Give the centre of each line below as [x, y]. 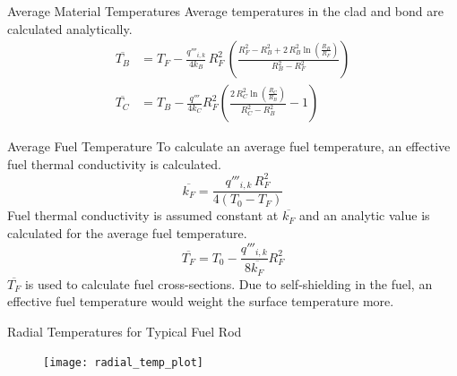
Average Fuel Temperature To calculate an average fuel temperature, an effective [229, 146]
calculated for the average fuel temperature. [127, 233]
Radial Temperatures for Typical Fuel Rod [125, 331]
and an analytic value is [365, 215]
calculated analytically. [70, 28]
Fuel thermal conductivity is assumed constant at [143, 215]
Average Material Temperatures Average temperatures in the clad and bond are [225, 11]
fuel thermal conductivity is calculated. [114, 163]
